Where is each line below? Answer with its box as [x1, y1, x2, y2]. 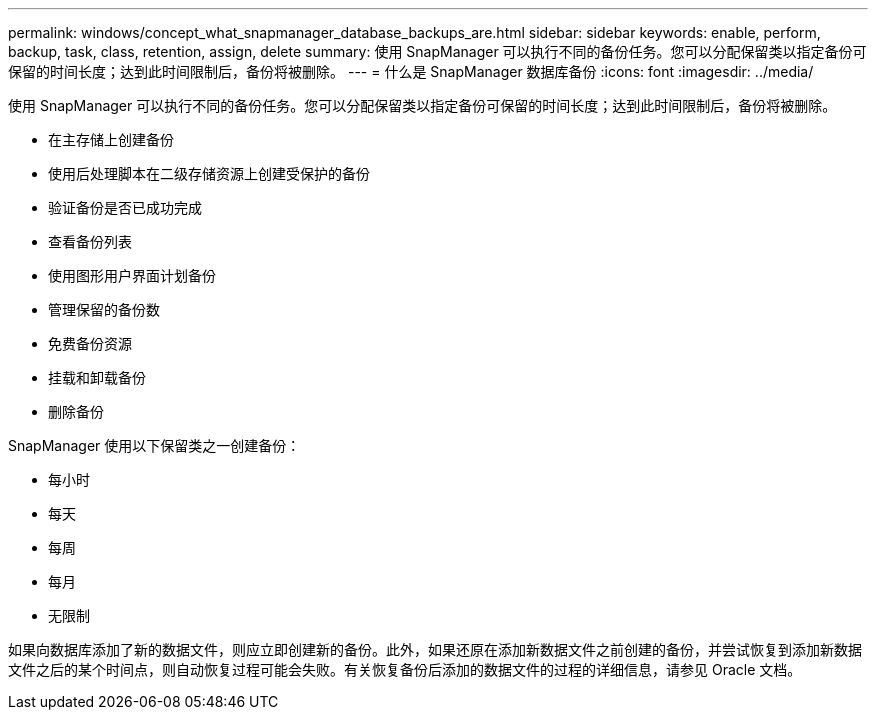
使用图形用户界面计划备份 [48, 267, 216, 284]
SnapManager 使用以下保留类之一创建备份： [8, 437, 301, 454]
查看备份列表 [48, 233, 132, 250]
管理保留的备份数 [48, 301, 160, 318]
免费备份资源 [48, 335, 132, 352]
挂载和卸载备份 [48, 369, 146, 386]
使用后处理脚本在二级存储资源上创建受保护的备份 [48, 165, 370, 182]
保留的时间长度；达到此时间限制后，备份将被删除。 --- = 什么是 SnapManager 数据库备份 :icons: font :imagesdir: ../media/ [8, 63, 814, 80]
